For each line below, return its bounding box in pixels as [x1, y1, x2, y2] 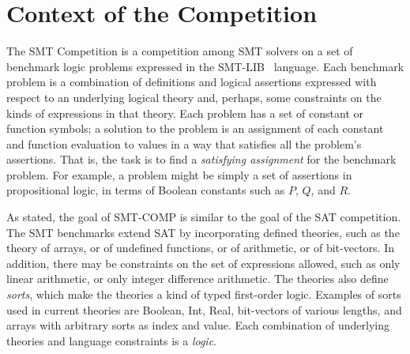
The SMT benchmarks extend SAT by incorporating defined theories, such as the [6, 224, 400, 240]
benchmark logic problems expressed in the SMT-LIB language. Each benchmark [6, 58, 404, 74]
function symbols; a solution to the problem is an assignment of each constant [6, 120, 384, 137]
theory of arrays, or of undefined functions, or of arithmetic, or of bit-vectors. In [6, 239, 394, 256]
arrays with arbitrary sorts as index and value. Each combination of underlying [6, 317, 389, 333]
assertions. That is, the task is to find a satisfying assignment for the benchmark [6, 151, 397, 168]
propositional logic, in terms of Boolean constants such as [6, 182, 285, 198]
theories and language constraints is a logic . [6, 332, 216, 348]
